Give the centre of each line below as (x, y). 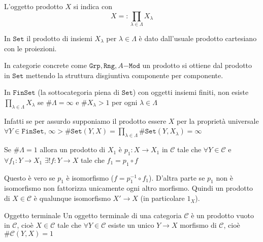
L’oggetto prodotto (34, 6)
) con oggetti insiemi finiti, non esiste (191, 92)
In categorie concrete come (45, 65)
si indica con (93, 6)
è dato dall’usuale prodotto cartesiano (198, 38)
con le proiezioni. (30, 48)
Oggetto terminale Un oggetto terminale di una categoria (93, 215)
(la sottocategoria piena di (79, 92)
